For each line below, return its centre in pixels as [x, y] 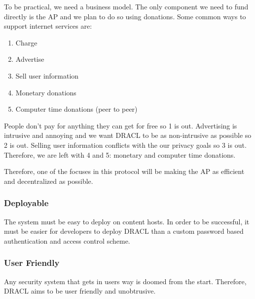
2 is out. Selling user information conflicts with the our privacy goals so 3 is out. [125, 145]
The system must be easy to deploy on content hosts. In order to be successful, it [127, 221]
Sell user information [47, 75]
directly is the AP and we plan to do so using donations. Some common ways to [125, 16]
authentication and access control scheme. [67, 240]
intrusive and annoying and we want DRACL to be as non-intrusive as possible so [128, 135]
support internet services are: [48, 26]
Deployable [26, 203]
